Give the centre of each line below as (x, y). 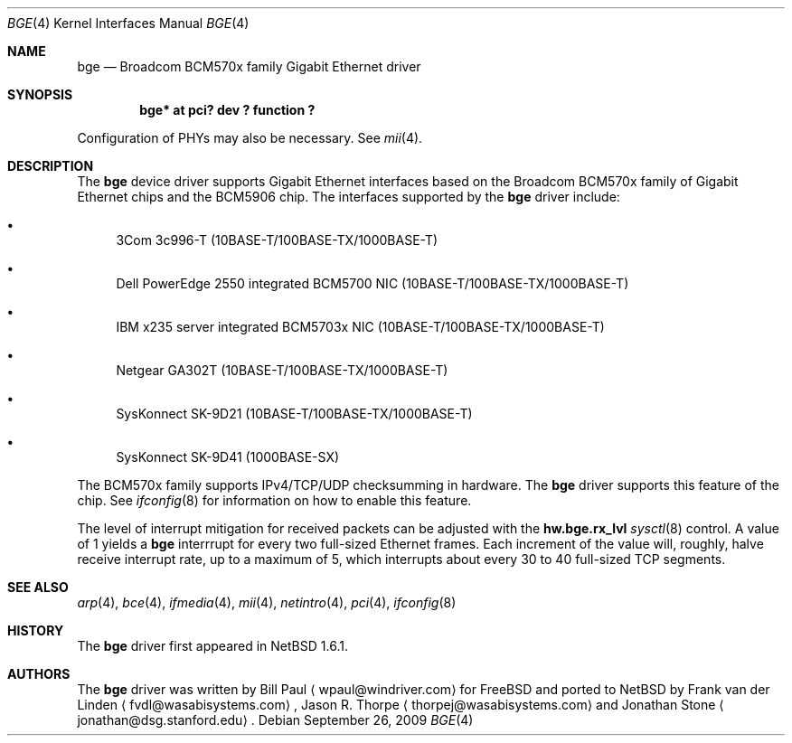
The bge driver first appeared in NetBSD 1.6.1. (212, 646)
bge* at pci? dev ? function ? (227, 110)
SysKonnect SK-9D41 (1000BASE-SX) (228, 457)
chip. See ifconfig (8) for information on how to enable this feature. (274, 500)
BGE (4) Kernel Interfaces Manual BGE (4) (128, 23)
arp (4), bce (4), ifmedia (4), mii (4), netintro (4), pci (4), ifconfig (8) (267, 602)
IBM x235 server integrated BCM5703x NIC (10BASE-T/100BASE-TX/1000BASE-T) (360, 327)
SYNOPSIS (40, 94)
